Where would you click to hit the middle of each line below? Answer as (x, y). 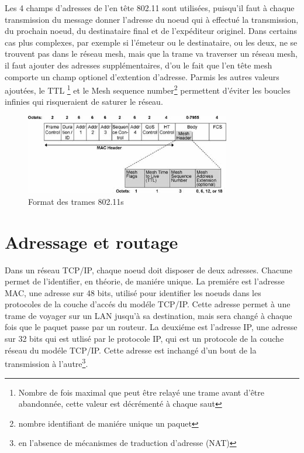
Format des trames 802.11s (76, 201)
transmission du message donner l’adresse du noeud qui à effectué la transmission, (152, 19)
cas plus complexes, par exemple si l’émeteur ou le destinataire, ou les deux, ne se (151, 42)
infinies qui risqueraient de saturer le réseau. (84, 102)
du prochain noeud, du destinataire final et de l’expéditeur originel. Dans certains (151, 31)
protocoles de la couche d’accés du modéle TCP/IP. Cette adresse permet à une (148, 304)
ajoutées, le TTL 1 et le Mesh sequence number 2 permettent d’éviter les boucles (148, 89)
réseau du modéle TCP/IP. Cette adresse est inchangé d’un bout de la (131, 350)
